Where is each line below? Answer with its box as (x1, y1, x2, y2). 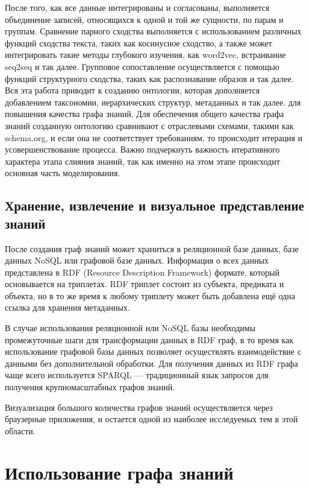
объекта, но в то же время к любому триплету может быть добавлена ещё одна (5, 289, 295, 302)
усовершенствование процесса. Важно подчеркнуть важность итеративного (5, 143, 280, 156)
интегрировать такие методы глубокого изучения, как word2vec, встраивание (5, 48, 286, 61)
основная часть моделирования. (5, 166, 120, 179)
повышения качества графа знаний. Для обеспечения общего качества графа (5, 107, 284, 120)
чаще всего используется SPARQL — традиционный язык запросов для (5, 369, 269, 381)
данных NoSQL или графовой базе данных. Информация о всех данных (5, 254, 269, 267)
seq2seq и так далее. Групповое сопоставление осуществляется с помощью (5, 60, 279, 72)
